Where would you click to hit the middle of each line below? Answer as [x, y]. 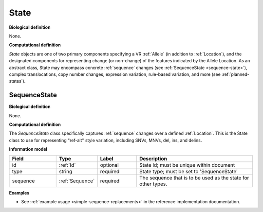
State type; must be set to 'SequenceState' [188, 171]
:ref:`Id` [67, 165]
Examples [19, 193]
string [66, 171]
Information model [28, 149]
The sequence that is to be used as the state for [194, 177]
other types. [153, 184]
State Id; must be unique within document [187, 165]
